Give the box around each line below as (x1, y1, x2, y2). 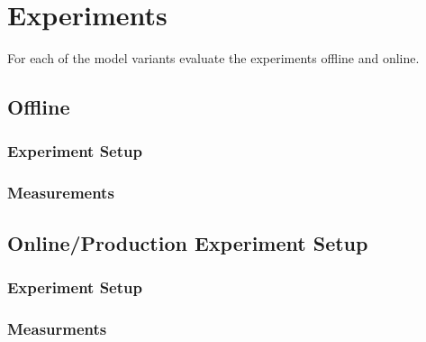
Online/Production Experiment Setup (7, 228, 368, 256)
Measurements (7, 181, 114, 204)
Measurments (7, 317, 107, 339)
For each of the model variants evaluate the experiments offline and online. (7, 49, 420, 68)
